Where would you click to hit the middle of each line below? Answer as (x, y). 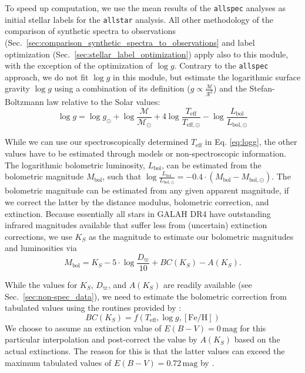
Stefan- (262, 88)
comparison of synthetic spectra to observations (90, 31)
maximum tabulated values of (58, 362)
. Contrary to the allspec (221, 65)
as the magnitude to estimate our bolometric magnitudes (191, 236)
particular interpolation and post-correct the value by (101, 339)
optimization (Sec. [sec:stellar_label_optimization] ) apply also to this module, (147, 54)
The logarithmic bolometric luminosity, (75, 165)
